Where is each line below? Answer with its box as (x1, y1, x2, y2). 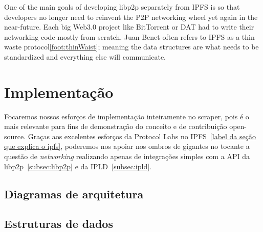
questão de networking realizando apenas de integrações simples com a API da (4, 151, 250, 162)
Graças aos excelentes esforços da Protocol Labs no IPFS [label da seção (28, 131, 256, 141)
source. (4, 131, 26, 141)
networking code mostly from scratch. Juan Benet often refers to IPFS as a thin (4, 31, 255, 42)
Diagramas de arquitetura (4, 186, 144, 201)
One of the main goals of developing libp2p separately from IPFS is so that (4, 2, 240, 12)
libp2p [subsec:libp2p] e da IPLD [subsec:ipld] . (4, 161, 151, 171)
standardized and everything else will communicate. (4, 51, 166, 62)
